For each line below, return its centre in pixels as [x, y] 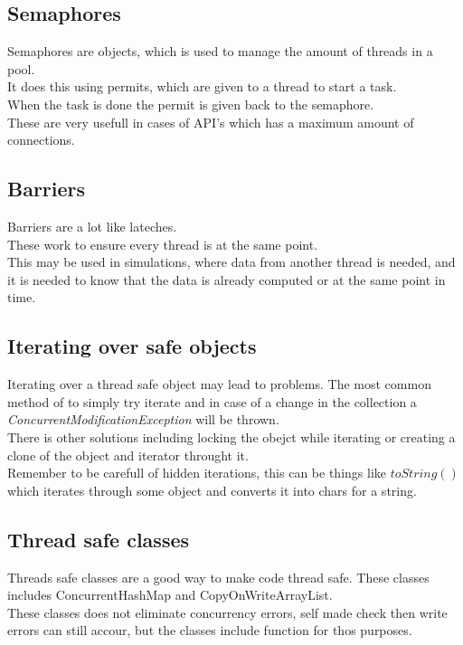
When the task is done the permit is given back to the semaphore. [191, 104]
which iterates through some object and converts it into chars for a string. [212, 490]
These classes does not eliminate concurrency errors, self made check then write [227, 612]
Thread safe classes [99, 539]
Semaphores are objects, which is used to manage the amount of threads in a [220, 51]
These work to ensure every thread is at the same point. [163, 244]
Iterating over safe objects [132, 346]
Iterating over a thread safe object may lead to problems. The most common [219, 384]
